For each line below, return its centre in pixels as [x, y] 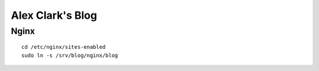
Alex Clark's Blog [54, 15]
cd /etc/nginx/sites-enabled [64, 47]
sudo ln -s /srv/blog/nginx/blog [70, 55]
